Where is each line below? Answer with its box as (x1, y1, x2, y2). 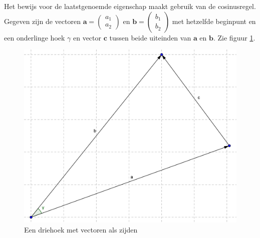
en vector (73, 32, 102, 42)
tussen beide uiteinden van (109, 32, 191, 42)
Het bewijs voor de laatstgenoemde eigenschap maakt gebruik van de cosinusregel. (4, 1, 256, 11)
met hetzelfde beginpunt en (172, 15, 256, 26)
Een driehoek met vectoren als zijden (24, 224, 138, 234)
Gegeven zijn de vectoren (4, 15, 81, 26)
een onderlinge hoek (4, 32, 65, 42)
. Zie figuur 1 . (213, 32, 255, 42)
